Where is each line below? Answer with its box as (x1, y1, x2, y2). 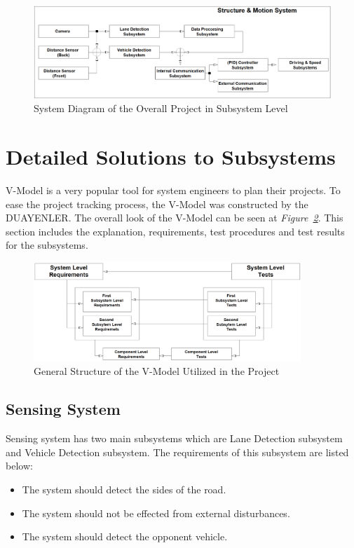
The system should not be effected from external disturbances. (22, 505, 290, 520)
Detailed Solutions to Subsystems (6, 142, 336, 170)
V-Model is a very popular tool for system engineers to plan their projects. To (6, 182, 341, 197)
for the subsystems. (6, 238, 88, 252)
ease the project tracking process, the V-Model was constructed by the (6, 196, 308, 211)
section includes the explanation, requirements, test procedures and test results (6, 224, 345, 238)
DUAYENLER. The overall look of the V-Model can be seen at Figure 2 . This (6, 210, 343, 225)
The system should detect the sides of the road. (22, 482, 226, 497)
